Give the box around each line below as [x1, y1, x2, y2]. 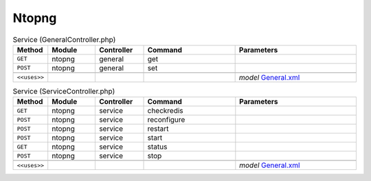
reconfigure [147, 115, 185, 125]
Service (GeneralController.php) [12, 34, 116, 44]
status [147, 142, 168, 151]
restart [147, 124, 169, 134]
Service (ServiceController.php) [12, 87, 115, 96]
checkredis [147, 106, 183, 116]
